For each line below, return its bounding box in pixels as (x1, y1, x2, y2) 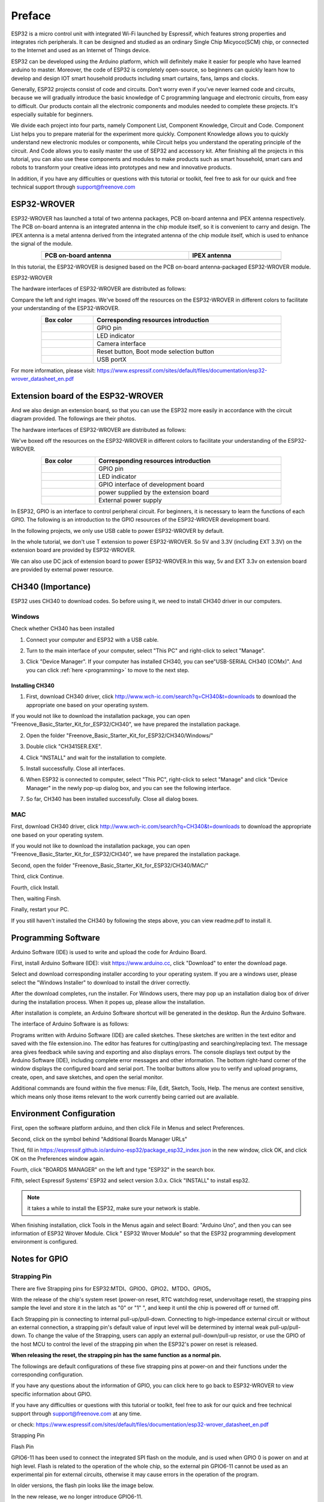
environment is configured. (11, 1238, 78, 1245)
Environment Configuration (11, 1108, 115, 1119)
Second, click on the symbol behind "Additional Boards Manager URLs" (11, 1136, 188, 1143)
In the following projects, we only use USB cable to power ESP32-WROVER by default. (11, 527, 224, 534)
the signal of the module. (11, 240, 73, 248)
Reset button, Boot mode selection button (97, 347, 214, 356)
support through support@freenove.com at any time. (11, 1409, 142, 1417)
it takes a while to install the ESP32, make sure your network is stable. (27, 1205, 200, 1212)
